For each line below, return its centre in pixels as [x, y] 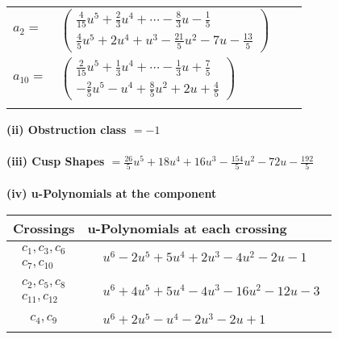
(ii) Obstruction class [67, 129]
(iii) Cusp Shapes [56, 161]
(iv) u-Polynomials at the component [112, 193]
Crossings [44, 228]
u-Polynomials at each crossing [187, 228]
